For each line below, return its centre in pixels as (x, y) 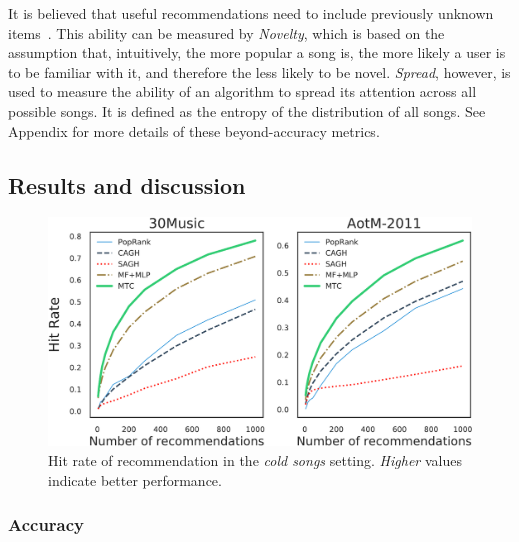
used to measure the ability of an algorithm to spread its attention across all (242, 91)
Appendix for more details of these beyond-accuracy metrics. (194, 130)
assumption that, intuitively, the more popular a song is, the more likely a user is (257, 52)
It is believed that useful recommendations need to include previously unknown (251, 13)
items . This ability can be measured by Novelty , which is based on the (226, 32)
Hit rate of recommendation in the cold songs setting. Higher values (255, 459)
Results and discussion (127, 184)
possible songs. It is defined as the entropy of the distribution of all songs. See (247, 110)
